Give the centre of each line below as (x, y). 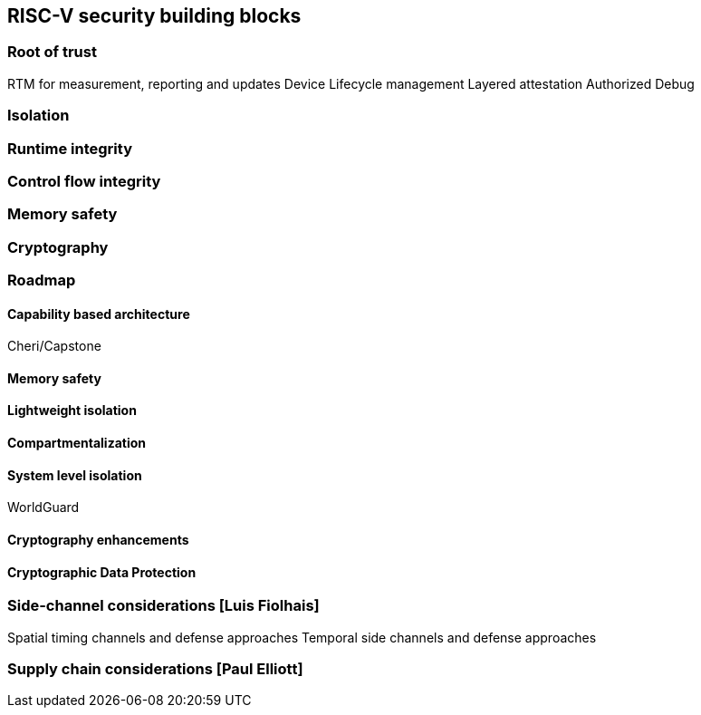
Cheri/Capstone (54, 346)
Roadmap (42, 280)
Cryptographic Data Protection (102, 572)
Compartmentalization (77, 443)
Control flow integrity (84, 181)
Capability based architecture (99, 314)
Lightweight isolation (72, 411)
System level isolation (75, 475)
